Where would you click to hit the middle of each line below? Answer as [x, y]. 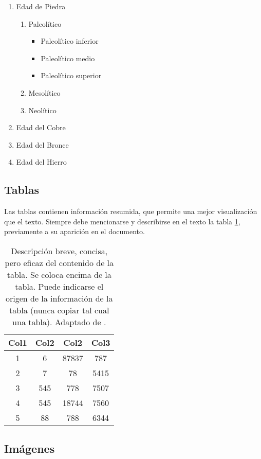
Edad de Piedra [41, 6]
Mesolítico [44, 92]
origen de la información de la [59, 298]
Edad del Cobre [41, 127]
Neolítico [42, 110]
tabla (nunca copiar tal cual [59, 310]
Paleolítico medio [68, 58]
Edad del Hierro [41, 162]
